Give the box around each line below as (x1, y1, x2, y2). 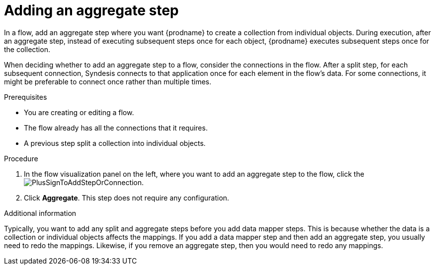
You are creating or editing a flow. (24, 108, 134, 117)
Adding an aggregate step (4, 2, 179, 19)
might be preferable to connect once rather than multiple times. (4, 77, 212, 86)
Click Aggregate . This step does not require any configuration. (24, 193, 229, 202)
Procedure (4, 154, 38, 163)
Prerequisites (4, 92, 47, 101)
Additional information (4, 208, 77, 217)
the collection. (4, 45, 50, 54)
